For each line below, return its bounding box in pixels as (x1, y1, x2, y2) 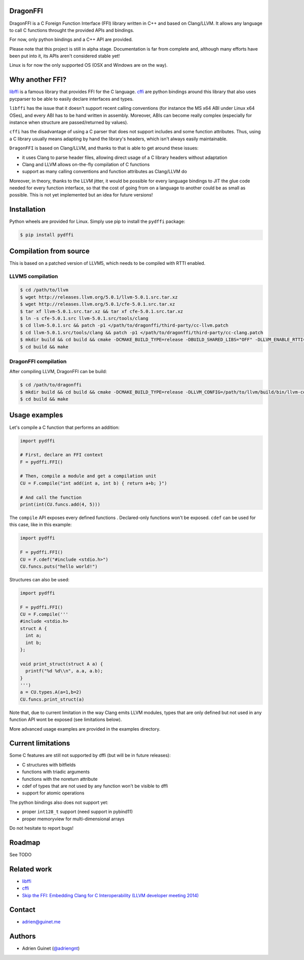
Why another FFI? (9, 75, 67, 84)
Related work (9, 865, 52, 873)
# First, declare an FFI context (20, 452, 103, 458)
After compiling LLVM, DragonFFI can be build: (9, 369, 107, 375)
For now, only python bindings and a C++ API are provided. (9, 36, 133, 43)
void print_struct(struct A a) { (20, 661, 103, 667)
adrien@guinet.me (22, 919, 61, 925)
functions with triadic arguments (22, 769, 90, 775)
